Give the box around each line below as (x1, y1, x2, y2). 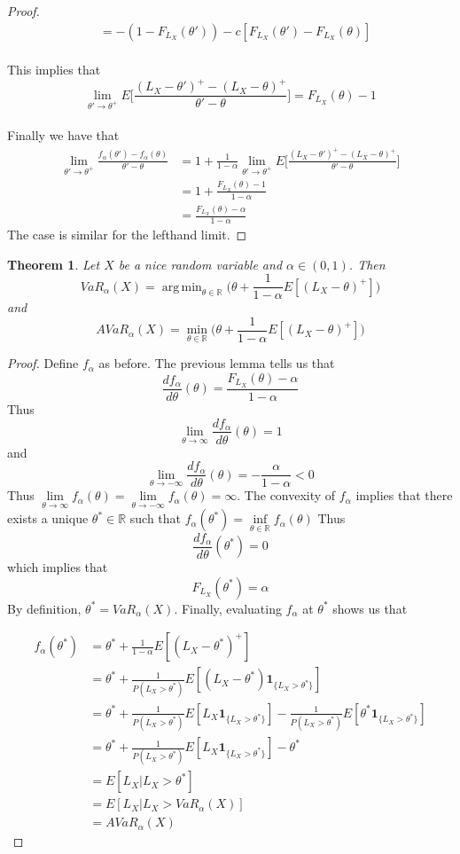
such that (129, 509, 182, 528)
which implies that (7, 558, 108, 576)
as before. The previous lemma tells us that (98, 354, 335, 372)
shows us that (332, 599, 408, 617)
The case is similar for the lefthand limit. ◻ (7, 224, 247, 243)
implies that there (355, 486, 453, 505)
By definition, (7, 599, 82, 617)
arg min (161, 280, 202, 294)
